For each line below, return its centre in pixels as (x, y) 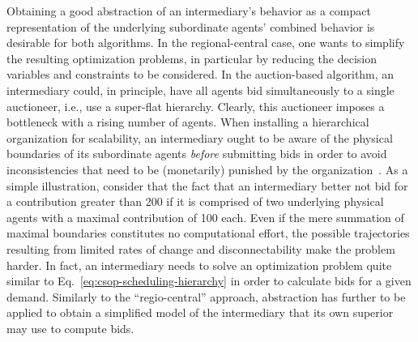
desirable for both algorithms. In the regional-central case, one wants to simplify (206, 43)
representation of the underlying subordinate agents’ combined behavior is (191, 26)
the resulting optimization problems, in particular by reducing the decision (192, 58)
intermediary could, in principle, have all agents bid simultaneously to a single (200, 90)
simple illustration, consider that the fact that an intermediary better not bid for (207, 185)
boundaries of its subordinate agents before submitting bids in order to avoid (197, 154)
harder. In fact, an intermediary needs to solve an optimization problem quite (199, 265)
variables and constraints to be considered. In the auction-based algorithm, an (200, 74)
